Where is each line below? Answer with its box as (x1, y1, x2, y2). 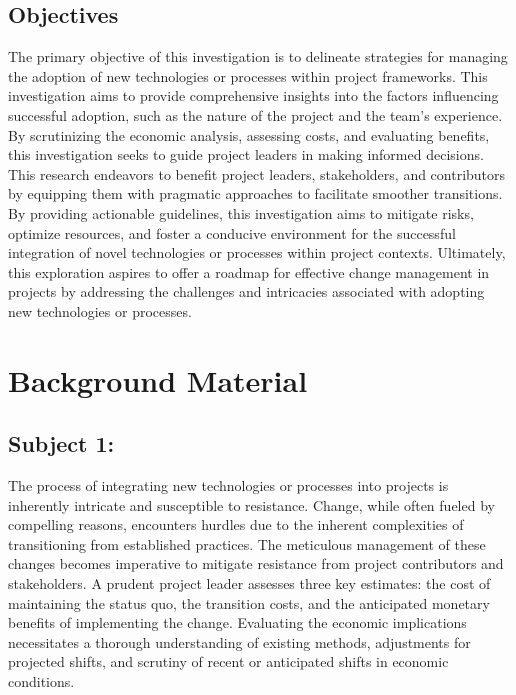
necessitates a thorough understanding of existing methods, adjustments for (8, 631, 471, 652)
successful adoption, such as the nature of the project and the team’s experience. (8, 104, 503, 125)
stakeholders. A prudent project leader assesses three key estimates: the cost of (8, 573, 491, 594)
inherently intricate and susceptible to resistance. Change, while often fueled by (8, 494, 495, 515)
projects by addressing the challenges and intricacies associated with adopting (8, 281, 485, 302)
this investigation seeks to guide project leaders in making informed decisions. (8, 144, 484, 165)
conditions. (8, 671, 75, 692)
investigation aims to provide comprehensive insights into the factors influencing (8, 85, 499, 106)
